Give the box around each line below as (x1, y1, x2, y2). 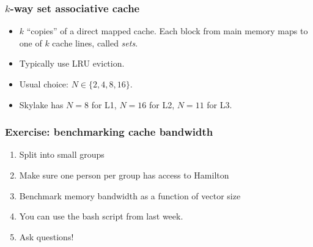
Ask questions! (19, 230, 74, 243)
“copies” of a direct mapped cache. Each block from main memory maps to (26, 24, 308, 37)
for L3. (207, 98, 232, 111)
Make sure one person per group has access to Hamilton (19, 169, 229, 181)
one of (19, 36, 42, 49)
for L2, (149, 98, 175, 111)
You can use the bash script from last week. (19, 210, 183, 223)
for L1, (91, 98, 117, 111)
